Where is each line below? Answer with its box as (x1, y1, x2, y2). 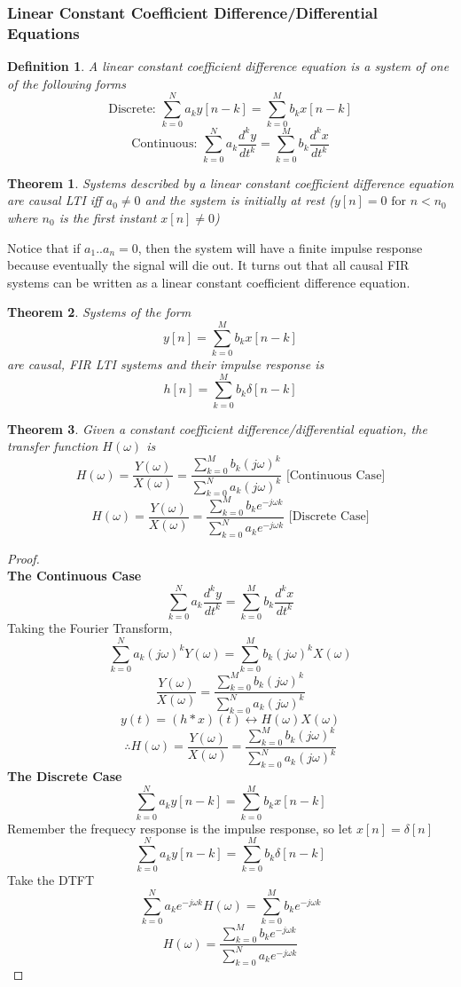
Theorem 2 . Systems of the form (7, 303, 191, 321)
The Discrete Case (7, 767, 122, 786)
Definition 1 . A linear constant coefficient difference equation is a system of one (7, 57, 449, 75)
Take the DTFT (7, 871, 94, 889)
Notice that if (7, 238, 81, 257)
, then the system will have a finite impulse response (137, 238, 423, 257)
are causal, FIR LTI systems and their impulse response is (7, 355, 324, 374)
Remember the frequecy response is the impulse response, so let (7, 818, 353, 837)
